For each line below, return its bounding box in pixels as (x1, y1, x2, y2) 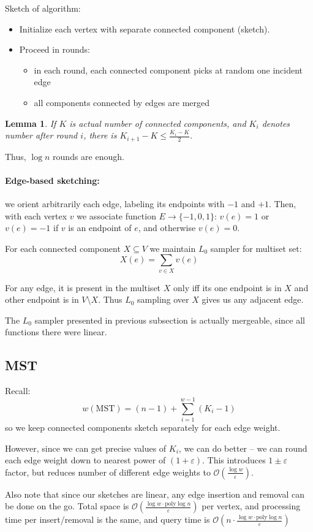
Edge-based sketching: (5, 173, 100, 186)
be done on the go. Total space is (5, 500, 129, 512)
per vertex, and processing (202, 500, 301, 512)
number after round (5, 129, 78, 142)
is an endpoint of (68, 221, 132, 234)
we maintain (149, 241, 196, 254)
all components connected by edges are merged (34, 96, 210, 108)
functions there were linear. (5, 325, 107, 338)
